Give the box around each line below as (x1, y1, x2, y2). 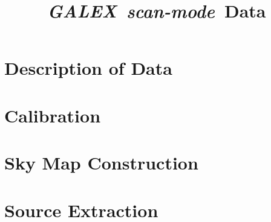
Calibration (4, 103, 101, 127)
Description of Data (4, 55, 172, 80)
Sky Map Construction (4, 150, 198, 175)
